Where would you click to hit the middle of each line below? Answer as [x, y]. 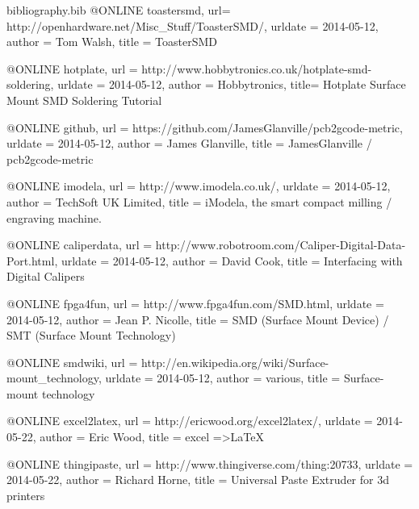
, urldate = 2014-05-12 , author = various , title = [219, 378]
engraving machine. [54, 217]
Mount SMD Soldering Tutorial [84, 100]
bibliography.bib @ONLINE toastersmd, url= [119, 10]
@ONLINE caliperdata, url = [80, 245]
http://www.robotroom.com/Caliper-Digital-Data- [281, 245]
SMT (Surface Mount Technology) [91, 335]
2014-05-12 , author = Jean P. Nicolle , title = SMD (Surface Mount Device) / [198, 319]
